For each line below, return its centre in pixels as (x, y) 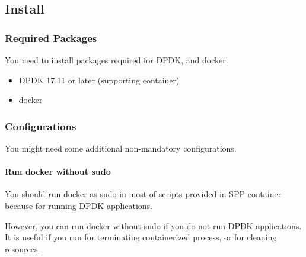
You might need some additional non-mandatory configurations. (121, 148)
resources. (23, 248)
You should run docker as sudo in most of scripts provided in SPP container (143, 194)
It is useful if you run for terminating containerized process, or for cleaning (141, 237)
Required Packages (51, 38)
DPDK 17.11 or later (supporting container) (99, 80)
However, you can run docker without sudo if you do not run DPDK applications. (153, 225)
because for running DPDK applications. (79, 205)
